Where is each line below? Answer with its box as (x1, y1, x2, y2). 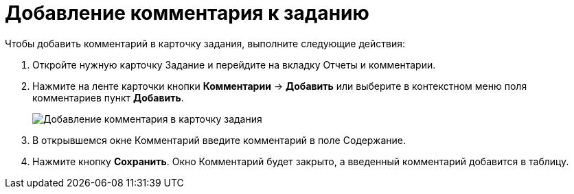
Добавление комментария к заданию (5, 1, 369, 25)
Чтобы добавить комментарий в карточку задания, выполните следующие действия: (5, 37, 405, 49)
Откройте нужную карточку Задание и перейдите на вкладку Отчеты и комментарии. (32, 58, 436, 71)
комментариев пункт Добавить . (32, 91, 184, 104)
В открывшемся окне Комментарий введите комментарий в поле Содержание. (32, 134, 406, 146)
